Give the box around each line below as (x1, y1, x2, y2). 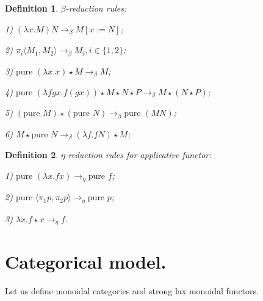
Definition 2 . (5, 148, 59, 161)
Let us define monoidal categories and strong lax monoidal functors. (5, 285, 259, 297)
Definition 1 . (5, 2, 59, 14)
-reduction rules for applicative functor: (65, 148, 212, 161)
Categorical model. (5, 249, 167, 274)
